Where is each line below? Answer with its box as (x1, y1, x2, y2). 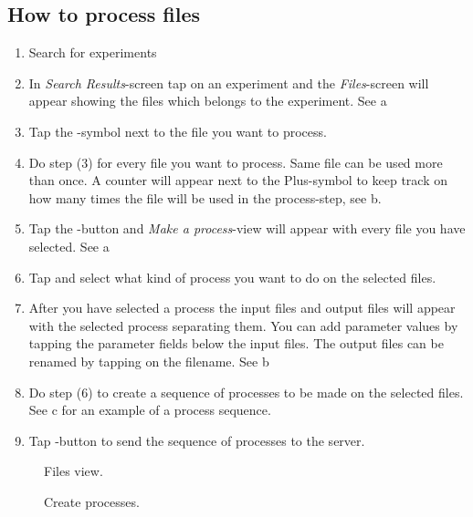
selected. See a (28, 236, 110, 255)
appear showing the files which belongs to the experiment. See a (28, 91, 387, 110)
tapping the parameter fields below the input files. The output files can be (28, 334, 444, 353)
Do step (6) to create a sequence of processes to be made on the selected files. (28, 382, 464, 401)
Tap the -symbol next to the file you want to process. (28, 121, 327, 140)
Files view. (44, 461, 103, 481)
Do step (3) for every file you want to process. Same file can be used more (28, 152, 443, 171)
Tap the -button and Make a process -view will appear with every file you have (28, 219, 466, 238)
